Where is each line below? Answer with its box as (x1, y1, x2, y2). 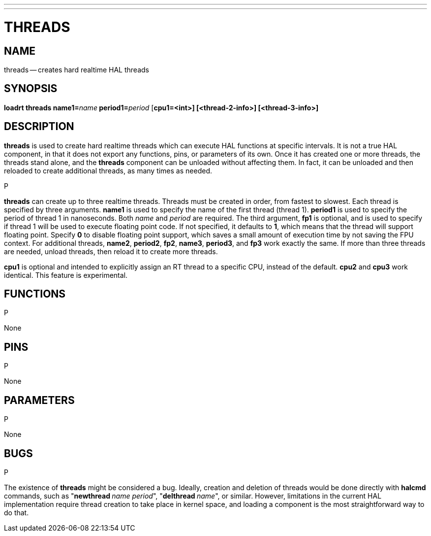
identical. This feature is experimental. (4, 270, 128, 279)
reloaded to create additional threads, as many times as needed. (4, 166, 212, 175)
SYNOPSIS (4, 82, 58, 95)
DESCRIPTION (4, 120, 74, 133)
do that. (4, 508, 29, 517)
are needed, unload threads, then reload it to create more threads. (4, 247, 218, 256)
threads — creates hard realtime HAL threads (4, 65, 149, 74)
